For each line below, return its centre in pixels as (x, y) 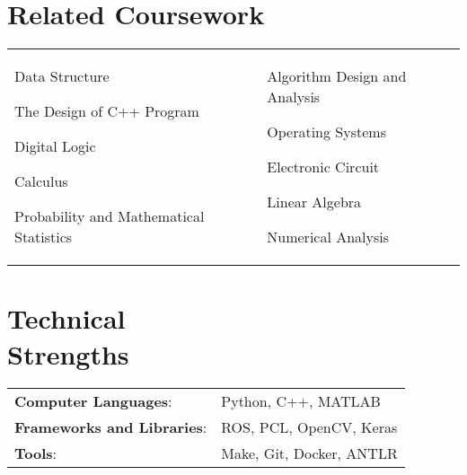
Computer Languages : (93, 401)
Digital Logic (55, 146)
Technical (66, 318)
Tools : (35, 453)
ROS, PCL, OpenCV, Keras (309, 427)
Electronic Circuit (323, 167)
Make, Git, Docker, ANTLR (309, 453)
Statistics (44, 237)
